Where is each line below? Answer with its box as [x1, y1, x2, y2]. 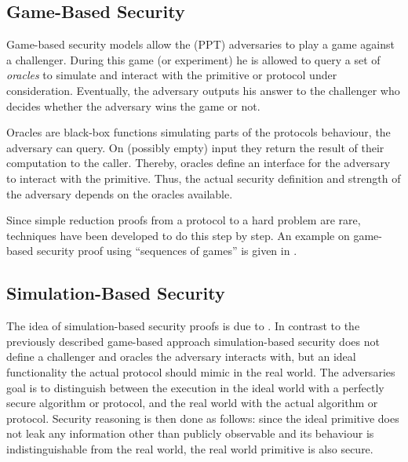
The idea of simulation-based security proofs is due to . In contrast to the [6, 318, 360, 334]
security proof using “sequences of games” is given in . [36, 242, 297, 259]
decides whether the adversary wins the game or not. [6, 97, 260, 114]
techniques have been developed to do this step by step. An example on [6, 227, 350, 243]
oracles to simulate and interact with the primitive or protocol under [6, 67, 337, 83]
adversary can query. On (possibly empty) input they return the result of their [6, 139, 384, 155]
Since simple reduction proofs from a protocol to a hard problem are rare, [6, 212, 361, 228]
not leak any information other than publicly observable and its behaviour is [6, 425, 374, 442]
